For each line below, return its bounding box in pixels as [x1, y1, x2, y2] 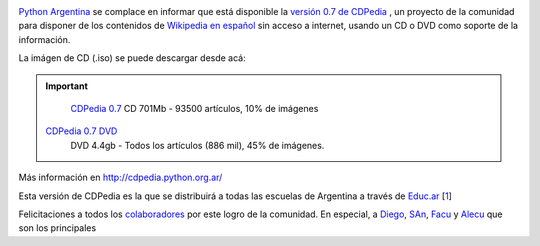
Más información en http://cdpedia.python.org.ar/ [18, 171, 223, 184]
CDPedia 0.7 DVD [45, 125, 118, 137]
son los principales [18, 222, 97, 234]
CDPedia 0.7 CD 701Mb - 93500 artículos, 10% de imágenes [70, 102, 319, 114]
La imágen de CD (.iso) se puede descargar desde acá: [18, 52, 247, 64]
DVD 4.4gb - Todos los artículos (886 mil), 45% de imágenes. [70, 139, 325, 151]
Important [45, 80, 89, 92]
